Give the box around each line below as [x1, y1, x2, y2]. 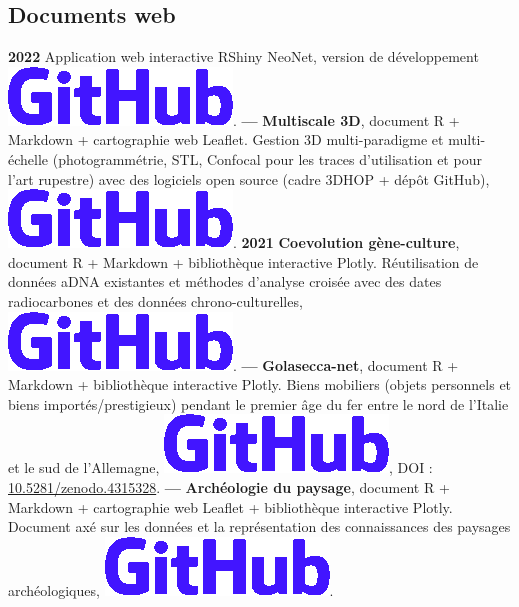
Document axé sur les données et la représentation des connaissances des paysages [8, 516, 511, 537]
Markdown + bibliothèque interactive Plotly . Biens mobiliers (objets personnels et [8, 374, 512, 395]
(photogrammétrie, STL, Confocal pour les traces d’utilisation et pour [52, 148, 482, 169]
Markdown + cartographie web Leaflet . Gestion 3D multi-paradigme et [8, 129, 444, 150]
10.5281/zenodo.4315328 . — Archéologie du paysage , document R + [8, 476, 450, 497]
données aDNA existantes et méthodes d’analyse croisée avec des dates [8, 271, 442, 292]
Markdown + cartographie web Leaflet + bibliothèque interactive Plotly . [8, 496, 453, 517]
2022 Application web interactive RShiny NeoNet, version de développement [8, 46, 479, 67]
